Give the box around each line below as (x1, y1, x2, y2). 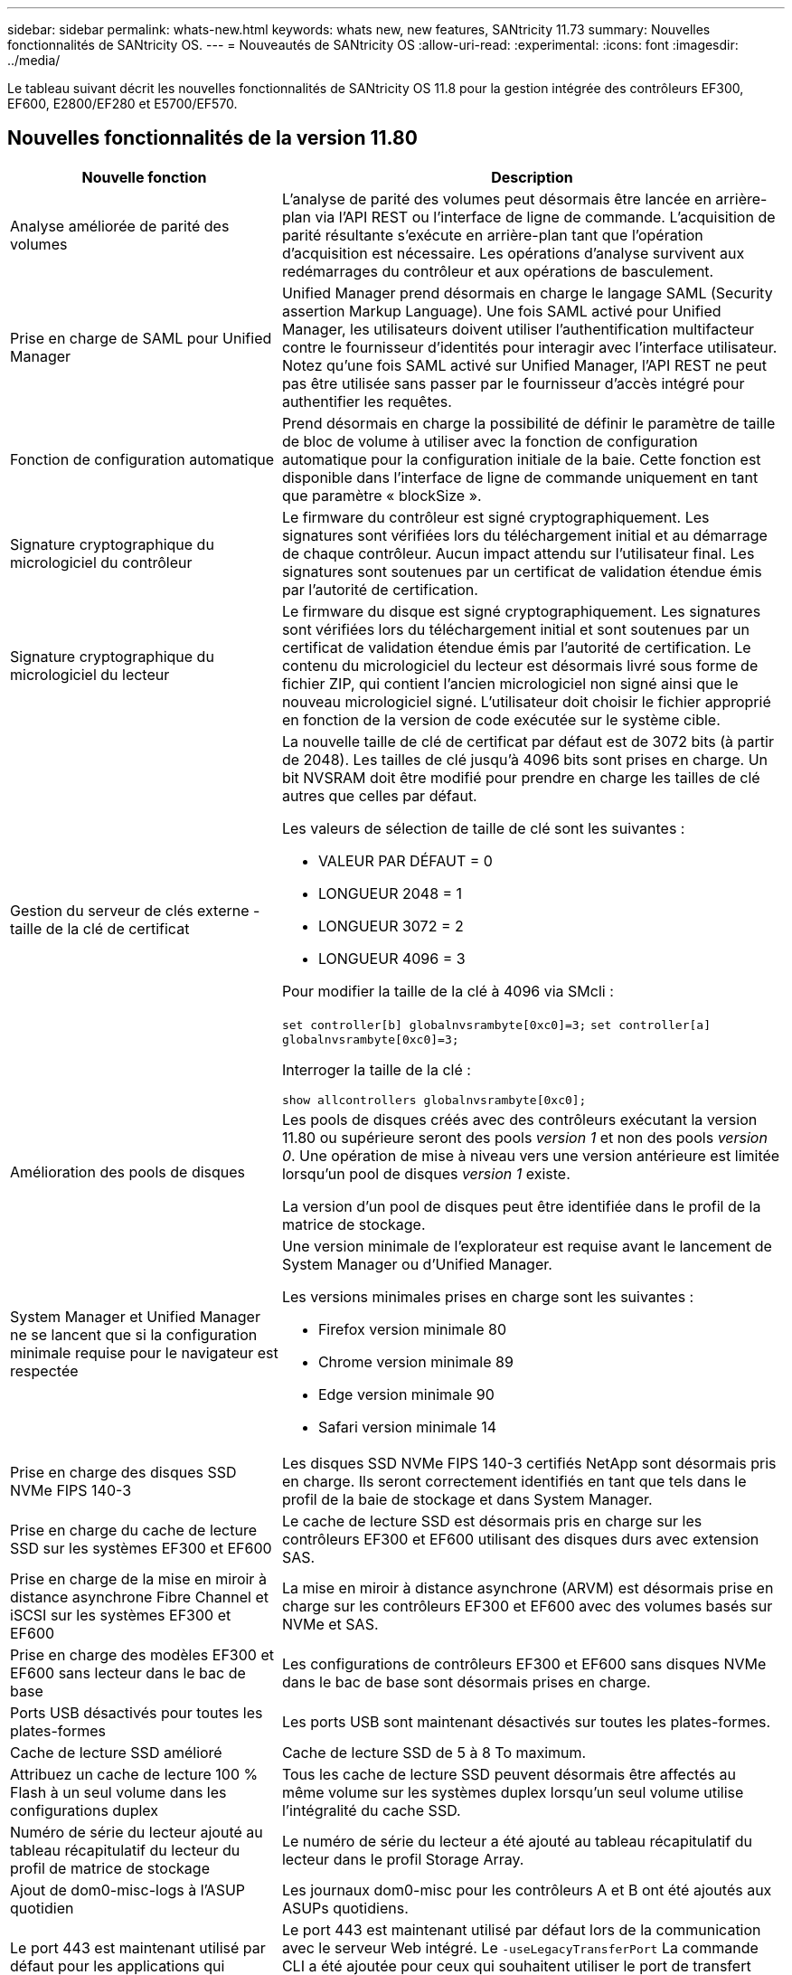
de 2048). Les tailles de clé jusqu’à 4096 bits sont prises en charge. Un (281, 750, 768, 769)
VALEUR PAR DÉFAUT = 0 (317, 851, 493, 870)
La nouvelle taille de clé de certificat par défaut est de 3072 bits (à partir (281, 732, 774, 751)
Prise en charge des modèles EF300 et (10, 1645, 274, 1664)
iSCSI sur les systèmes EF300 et (10, 1605, 231, 1624)
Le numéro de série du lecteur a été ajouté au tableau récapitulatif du (281, 1831, 752, 1850)
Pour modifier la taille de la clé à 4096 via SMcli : (281, 981, 614, 1000)
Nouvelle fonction (81, 167, 207, 186)
